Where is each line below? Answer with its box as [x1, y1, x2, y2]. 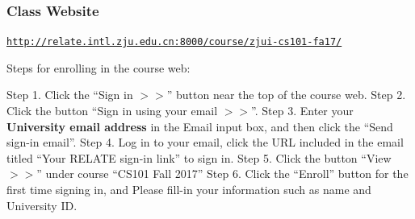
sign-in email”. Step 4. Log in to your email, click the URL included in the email [6, 134, 404, 151]
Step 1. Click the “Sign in [6, 86, 133, 103]
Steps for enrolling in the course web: [6, 59, 191, 76]
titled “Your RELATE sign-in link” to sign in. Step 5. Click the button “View [6, 149, 392, 166]
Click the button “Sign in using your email [6, 102, 218, 119]
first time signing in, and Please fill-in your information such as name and [6, 181, 371, 198]
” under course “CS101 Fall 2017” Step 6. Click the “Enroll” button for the [36, 165, 409, 182]
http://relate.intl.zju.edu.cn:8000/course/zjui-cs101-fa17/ [6, 36, 342, 48]
